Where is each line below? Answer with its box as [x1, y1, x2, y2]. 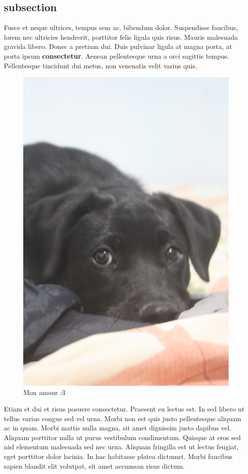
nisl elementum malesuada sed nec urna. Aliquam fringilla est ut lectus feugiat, [4, 442, 239, 452]
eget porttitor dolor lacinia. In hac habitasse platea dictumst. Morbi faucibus [4, 451, 232, 461]
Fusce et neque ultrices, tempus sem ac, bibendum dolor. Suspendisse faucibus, [4, 22, 238, 32]
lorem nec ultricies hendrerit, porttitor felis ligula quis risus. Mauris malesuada [4, 32, 238, 42]
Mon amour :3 [23, 387, 65, 397]
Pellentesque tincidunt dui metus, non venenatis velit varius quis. [4, 60, 197, 70]
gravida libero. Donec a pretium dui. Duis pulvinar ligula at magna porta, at [4, 41, 232, 51]
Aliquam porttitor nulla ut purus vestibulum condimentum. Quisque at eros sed [4, 432, 241, 442]
